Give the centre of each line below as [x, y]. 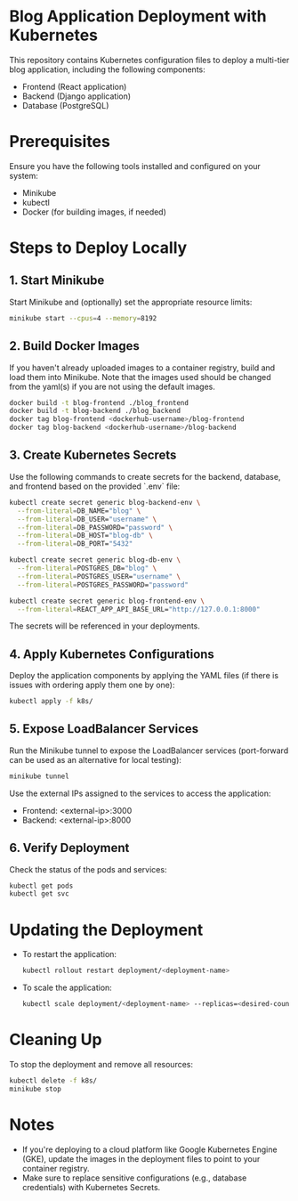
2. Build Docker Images [75, 346]
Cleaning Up [56, 1040]
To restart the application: [69, 954]
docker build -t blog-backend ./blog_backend [95, 411]
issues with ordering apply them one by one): [92, 685]
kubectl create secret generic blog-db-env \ [95, 560]
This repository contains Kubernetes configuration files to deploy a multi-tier [149, 60]
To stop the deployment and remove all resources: [101, 1064]
